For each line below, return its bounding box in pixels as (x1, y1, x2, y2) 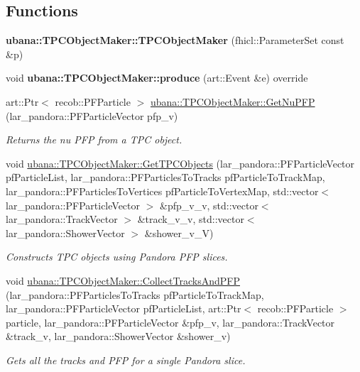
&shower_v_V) (144, 225, 214, 240)
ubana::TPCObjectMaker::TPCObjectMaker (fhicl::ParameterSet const (6, 33, 344, 48)
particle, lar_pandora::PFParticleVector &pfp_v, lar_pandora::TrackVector (6, 314, 335, 329)
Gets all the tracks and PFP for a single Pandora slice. (6, 352, 246, 367)
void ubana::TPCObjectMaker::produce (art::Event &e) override (6, 70, 308, 85)
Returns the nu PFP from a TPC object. (6, 132, 182, 147)
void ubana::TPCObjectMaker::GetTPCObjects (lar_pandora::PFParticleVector (6, 155, 355, 170)
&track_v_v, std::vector (137, 212, 244, 226)
